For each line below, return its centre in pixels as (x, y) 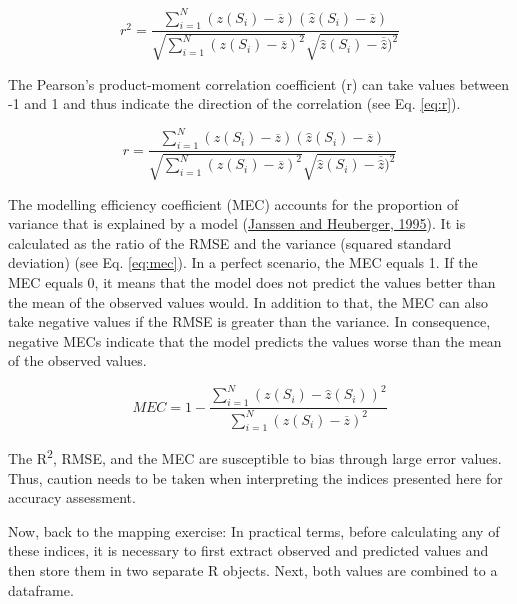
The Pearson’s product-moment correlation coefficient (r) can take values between (259, 83)
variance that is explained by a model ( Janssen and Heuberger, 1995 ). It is (237, 223)
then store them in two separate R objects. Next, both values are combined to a (253, 570)
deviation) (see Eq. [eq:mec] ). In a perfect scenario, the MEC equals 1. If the (243, 262)
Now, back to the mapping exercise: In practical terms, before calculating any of (254, 530)
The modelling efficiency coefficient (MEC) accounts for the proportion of (233, 203)
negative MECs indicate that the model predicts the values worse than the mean (255, 340)
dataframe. (41, 589)
